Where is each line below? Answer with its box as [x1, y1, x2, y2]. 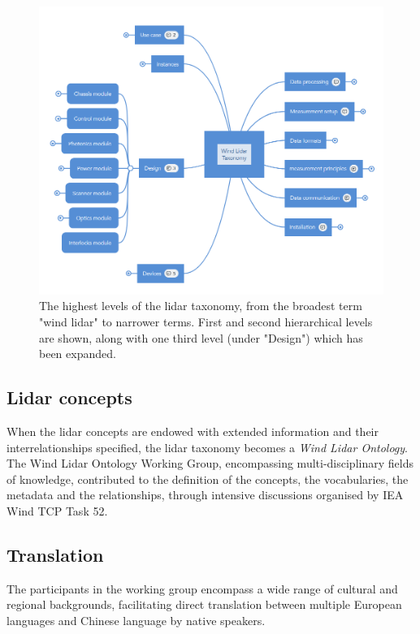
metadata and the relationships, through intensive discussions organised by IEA [6, 486, 404, 503]
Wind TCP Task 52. [6, 502, 108, 520]
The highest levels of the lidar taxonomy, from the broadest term [39, 297, 362, 314]
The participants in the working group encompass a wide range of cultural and [6, 580, 398, 597]
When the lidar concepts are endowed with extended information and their [6, 423, 379, 440]
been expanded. [39, 345, 116, 362]
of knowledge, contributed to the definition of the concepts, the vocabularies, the [6, 470, 409, 487]
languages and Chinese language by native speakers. [6, 612, 266, 628]
